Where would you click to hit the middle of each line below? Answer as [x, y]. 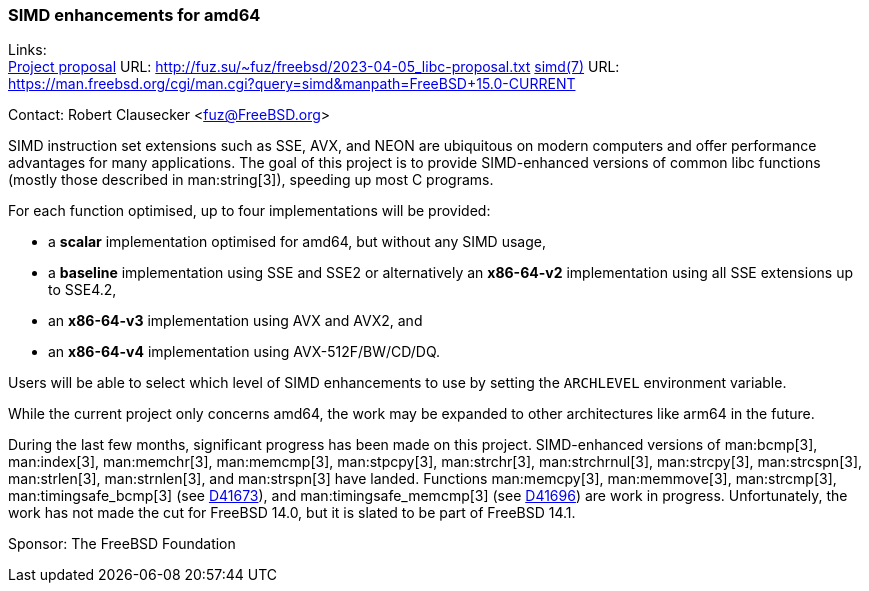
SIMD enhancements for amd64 [134, 15]
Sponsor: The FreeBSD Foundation [122, 544]
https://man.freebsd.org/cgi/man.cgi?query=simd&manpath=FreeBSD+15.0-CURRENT [292, 84]
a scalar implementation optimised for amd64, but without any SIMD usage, [297, 242]
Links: [27, 50]
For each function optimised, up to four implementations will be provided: [249, 211]
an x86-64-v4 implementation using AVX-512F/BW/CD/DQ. [244, 352]
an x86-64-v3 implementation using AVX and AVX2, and [235, 321]
